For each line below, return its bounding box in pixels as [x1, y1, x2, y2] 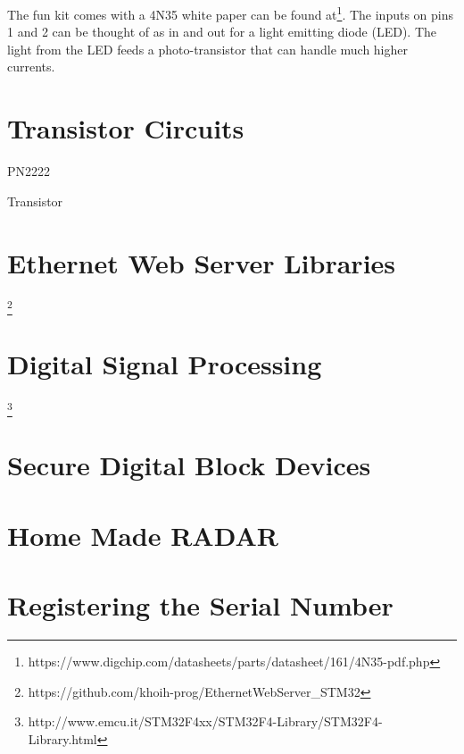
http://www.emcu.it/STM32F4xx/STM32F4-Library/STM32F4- [28, 712, 383, 731]
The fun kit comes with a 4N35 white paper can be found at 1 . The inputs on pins [7, 3, 454, 23]
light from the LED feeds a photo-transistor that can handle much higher [7, 39, 408, 58]
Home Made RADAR [7, 516, 278, 553]
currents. [7, 57, 55, 76]
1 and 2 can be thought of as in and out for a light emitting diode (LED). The [7, 22, 437, 41]
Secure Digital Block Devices [7, 447, 371, 483]
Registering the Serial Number [7, 587, 394, 624]
